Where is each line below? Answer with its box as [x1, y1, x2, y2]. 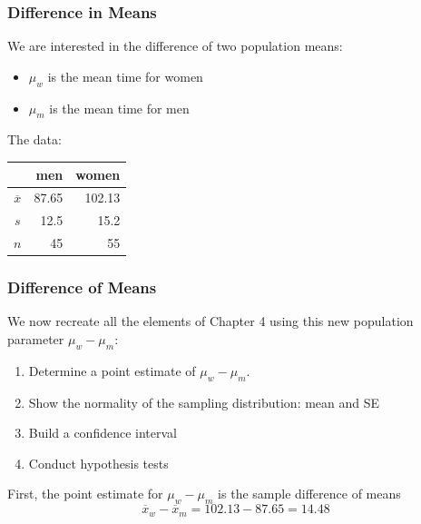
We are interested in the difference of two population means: [7, 36, 343, 55]
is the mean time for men [49, 98, 190, 117]
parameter [7, 329, 64, 348]
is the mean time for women [47, 66, 203, 85]
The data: [7, 130, 62, 149]
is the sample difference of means [218, 484, 401, 503]
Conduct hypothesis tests [28, 453, 169, 472]
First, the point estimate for [7, 484, 163, 503]
